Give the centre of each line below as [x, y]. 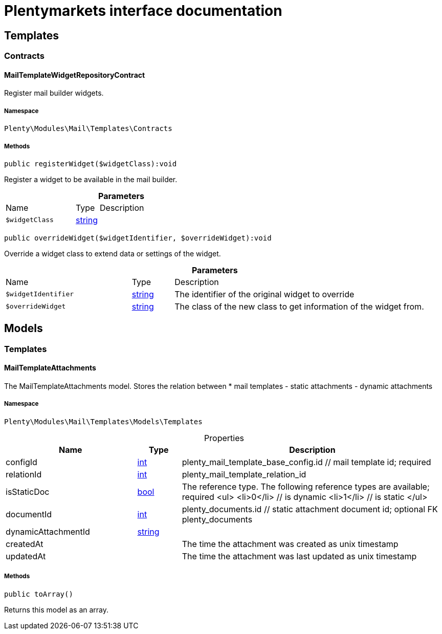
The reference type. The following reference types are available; [306, 486]
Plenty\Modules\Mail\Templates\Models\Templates [103, 421]
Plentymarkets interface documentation [143, 11]
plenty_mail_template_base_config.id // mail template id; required [306, 462]
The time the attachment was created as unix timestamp [290, 544]
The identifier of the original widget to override [264, 294]
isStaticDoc [28, 491]
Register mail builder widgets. [54, 93]
